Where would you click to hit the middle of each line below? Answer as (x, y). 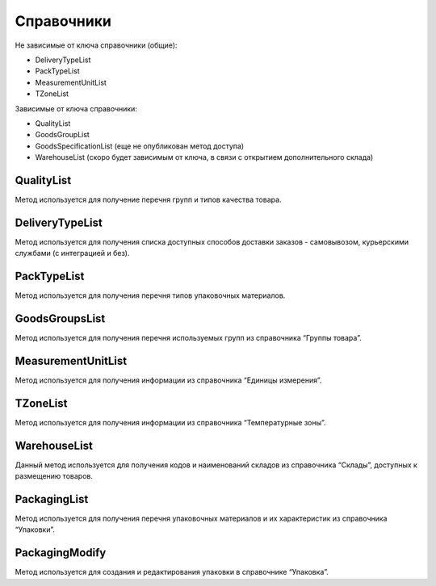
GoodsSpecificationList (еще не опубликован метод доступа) (140, 146)
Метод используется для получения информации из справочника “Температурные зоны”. (170, 422)
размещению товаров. (54, 476)
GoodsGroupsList (60, 318)
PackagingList (52, 499)
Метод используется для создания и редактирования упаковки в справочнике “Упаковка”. (172, 572)
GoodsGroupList (63, 135)
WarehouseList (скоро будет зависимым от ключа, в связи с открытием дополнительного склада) (204, 157)
